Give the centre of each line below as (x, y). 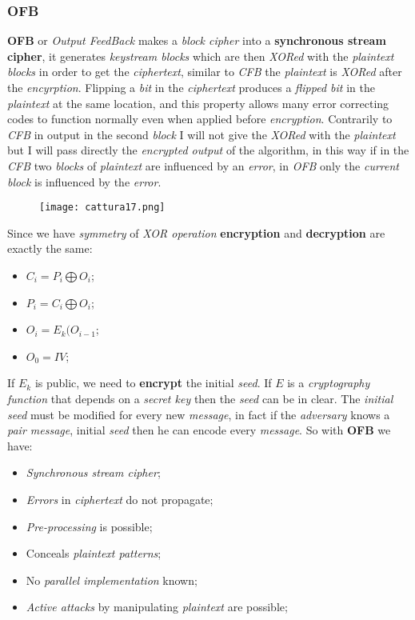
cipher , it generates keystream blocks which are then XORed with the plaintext (201, 56)
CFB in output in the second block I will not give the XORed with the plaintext (202, 134)
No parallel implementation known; (112, 580)
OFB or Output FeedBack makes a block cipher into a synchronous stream (197, 40)
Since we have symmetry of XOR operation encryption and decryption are (196, 232)
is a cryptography (329, 383)
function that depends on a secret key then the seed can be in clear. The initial (200, 398)
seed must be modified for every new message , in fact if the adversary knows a (199, 414)
